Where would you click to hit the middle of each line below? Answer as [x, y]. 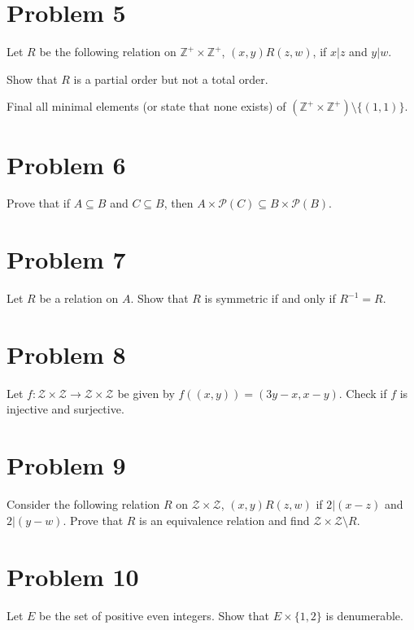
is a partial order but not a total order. [171, 79]
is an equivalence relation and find [224, 520]
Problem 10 [73, 576]
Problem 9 [66, 465]
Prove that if [39, 203]
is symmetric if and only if [270, 298]
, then [179, 203]
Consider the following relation [83, 504]
